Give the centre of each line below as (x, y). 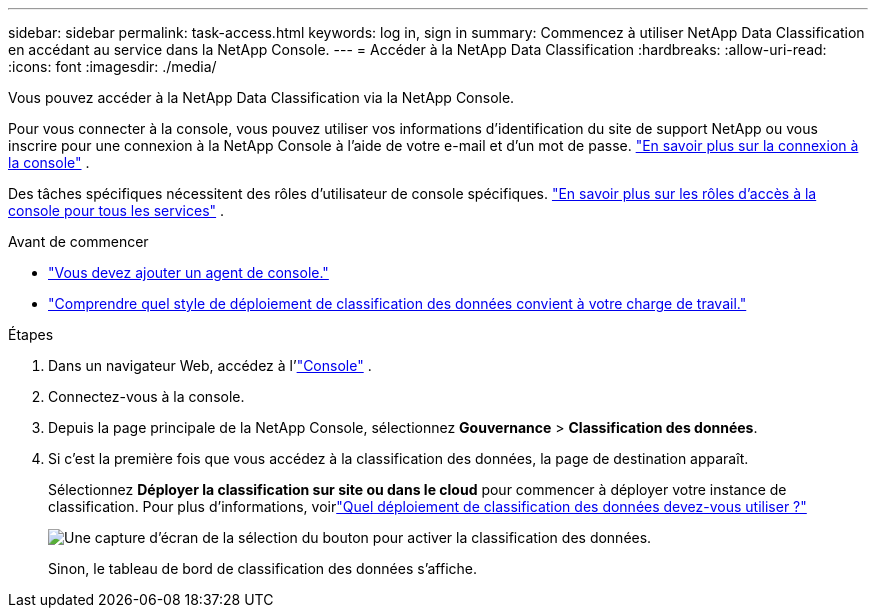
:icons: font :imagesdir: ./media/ (112, 66)
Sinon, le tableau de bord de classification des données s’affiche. (263, 568)
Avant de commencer (78, 241)
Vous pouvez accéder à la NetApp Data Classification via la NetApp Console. (261, 97)
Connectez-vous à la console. (146, 396)
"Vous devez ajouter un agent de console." (188, 272)
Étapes (31, 334)
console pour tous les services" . (116, 210)
